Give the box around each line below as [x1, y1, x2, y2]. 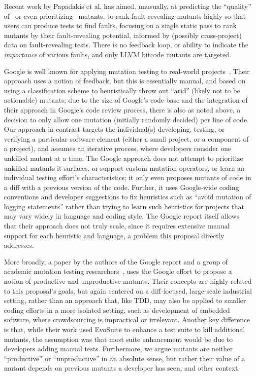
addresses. [4, 240, 34, 250]
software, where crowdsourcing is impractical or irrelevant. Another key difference [4, 314, 250, 325]
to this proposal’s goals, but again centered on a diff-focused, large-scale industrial [4, 285, 252, 296]
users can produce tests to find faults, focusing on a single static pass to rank [4, 20, 237, 31]
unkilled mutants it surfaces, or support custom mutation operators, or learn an [4, 162, 245, 173]
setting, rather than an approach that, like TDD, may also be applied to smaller [4, 295, 246, 305]
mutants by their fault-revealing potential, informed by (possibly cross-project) [4, 30, 242, 40]
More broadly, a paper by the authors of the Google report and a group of [4, 256, 228, 266]
